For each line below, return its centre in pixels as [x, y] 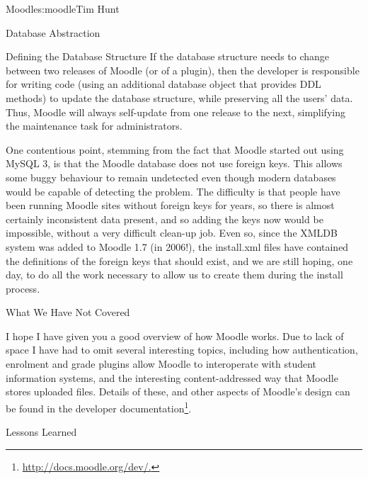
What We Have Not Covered [68, 312]
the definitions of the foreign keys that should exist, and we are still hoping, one [179, 260]
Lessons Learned [41, 432]
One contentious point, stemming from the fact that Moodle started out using [175, 149]
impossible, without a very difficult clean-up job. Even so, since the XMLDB [172, 233]
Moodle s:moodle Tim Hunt [63, 9]
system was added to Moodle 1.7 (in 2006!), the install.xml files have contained [177, 246]
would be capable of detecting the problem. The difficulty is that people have [173, 191]
